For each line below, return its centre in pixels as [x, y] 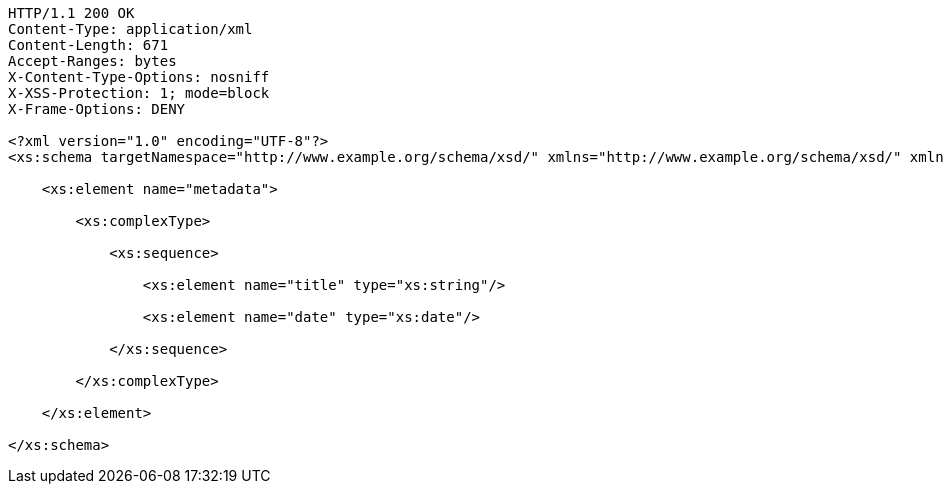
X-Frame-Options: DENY [97, 109]
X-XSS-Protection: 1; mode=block [139, 93]
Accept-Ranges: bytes [92, 61]
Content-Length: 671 [88, 45]
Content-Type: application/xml [130, 29]
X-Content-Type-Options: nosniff [139, 77]
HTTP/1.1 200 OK [71, 13]
